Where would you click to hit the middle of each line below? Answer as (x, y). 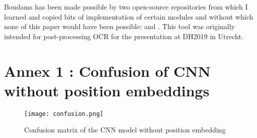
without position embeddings (107, 90)
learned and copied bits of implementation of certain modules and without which (129, 16)
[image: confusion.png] (64, 114)
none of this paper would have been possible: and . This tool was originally (120, 26)
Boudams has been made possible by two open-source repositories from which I (126, 7)
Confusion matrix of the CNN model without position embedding (125, 130)
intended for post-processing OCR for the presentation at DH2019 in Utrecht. (124, 36)
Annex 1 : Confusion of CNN (107, 71)
